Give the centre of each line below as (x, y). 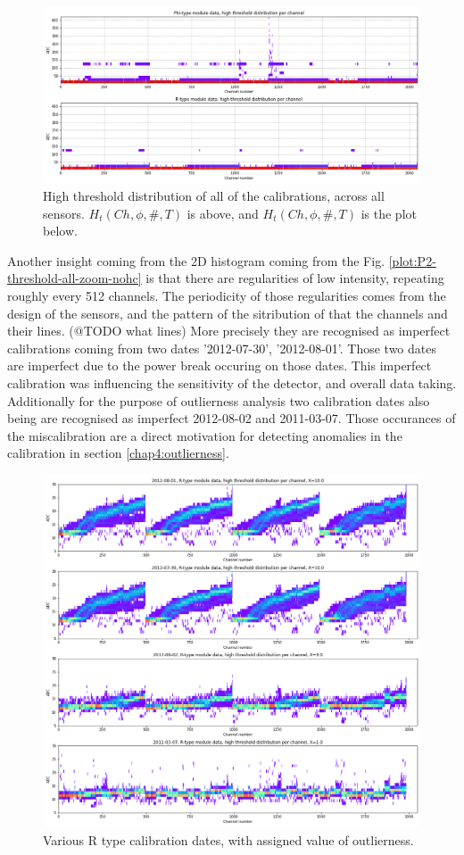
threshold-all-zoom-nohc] (75, 278)
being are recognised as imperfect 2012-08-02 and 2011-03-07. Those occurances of (232, 418)
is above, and (223, 213)
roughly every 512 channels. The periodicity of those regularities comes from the (227, 296)
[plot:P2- (412, 260)
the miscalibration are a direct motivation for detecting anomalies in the (205, 435)
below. (60, 231)
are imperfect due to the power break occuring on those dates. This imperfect (220, 365)
